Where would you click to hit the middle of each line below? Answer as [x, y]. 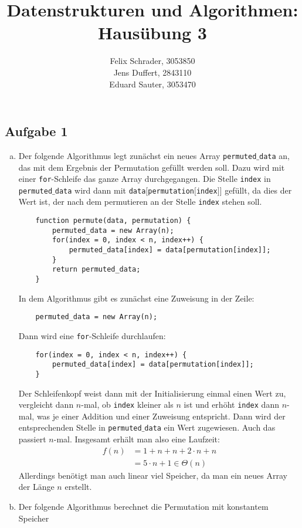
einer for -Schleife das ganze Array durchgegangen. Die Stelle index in [145, 179]
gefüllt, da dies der [258, 190]
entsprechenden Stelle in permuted [80, 427]
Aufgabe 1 [36, 131]
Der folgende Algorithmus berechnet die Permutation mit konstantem [143, 506]
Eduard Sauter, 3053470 [152, 84]
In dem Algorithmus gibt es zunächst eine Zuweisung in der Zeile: [136, 298]
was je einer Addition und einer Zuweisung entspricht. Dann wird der [161, 416]
